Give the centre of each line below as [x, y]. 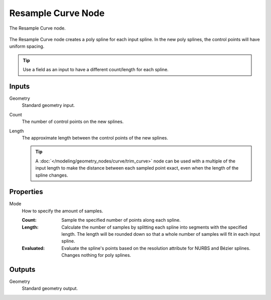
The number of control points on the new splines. [73, 122]
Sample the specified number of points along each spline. [121, 220]
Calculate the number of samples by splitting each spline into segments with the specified [154, 227]
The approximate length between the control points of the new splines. [95, 137]
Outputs [22, 269]
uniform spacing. [27, 46]
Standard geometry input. [48, 105]
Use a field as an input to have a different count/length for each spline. [96, 70]
